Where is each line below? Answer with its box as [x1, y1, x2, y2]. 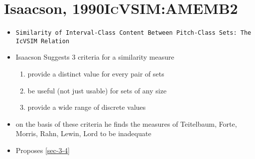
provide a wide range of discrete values [27, 102, 146, 112]
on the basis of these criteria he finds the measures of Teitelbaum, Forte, [15, 118, 237, 129]
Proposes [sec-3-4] [15, 145, 70, 155]
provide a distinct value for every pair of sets [27, 69, 164, 79]
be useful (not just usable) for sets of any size [27, 85, 167, 95]
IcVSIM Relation [15, 37, 70, 45]
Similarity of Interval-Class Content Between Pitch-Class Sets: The [15, 29, 252, 37]
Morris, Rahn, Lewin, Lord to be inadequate [15, 128, 151, 139]
